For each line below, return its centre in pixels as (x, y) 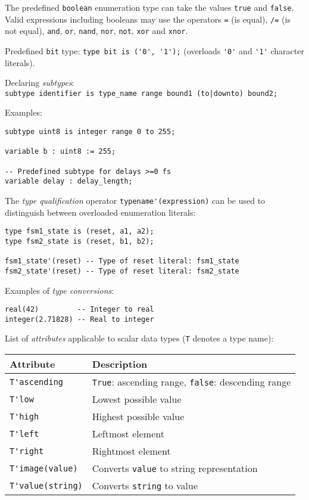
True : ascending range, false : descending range (191, 382)
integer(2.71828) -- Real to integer (79, 319)
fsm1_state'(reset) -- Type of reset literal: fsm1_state (122, 261)
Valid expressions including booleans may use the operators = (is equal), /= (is (148, 19)
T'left (24, 434)
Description (120, 364)
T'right (27, 451)
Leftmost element (128, 434)
